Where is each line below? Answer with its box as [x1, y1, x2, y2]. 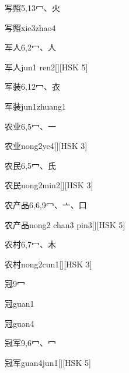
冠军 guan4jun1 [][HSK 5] [5, 356, 91, 368]
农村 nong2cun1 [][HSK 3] [5, 257, 92, 270]
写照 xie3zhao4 [5, 21, 56, 33]
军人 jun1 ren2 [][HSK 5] [5, 60, 88, 73]
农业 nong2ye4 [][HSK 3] [5, 140, 88, 152]
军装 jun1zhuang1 [5, 100, 67, 112]
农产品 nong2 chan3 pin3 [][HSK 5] [5, 218, 125, 230]
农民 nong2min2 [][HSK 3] [5, 179, 93, 191]
